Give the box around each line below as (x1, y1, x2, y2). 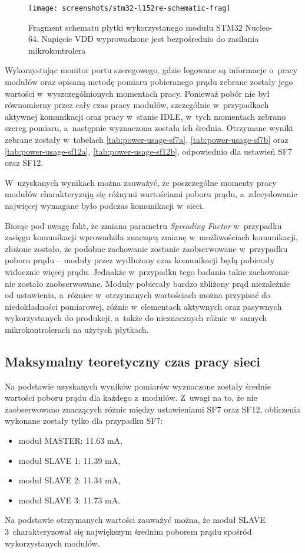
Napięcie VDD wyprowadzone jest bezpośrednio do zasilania (41, 32, 259, 45)
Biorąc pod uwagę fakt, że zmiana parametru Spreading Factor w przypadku (5, 219, 282, 231)
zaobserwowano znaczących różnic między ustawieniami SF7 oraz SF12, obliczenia (5, 403, 300, 415)
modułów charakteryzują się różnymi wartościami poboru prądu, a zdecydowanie (5, 188, 297, 200)
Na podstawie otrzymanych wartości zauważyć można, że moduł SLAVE (5, 513, 266, 526)
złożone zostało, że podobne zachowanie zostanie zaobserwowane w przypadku (5, 242, 288, 254)
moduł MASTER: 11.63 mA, (18, 434, 123, 447)
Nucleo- (245, 21, 273, 33)
